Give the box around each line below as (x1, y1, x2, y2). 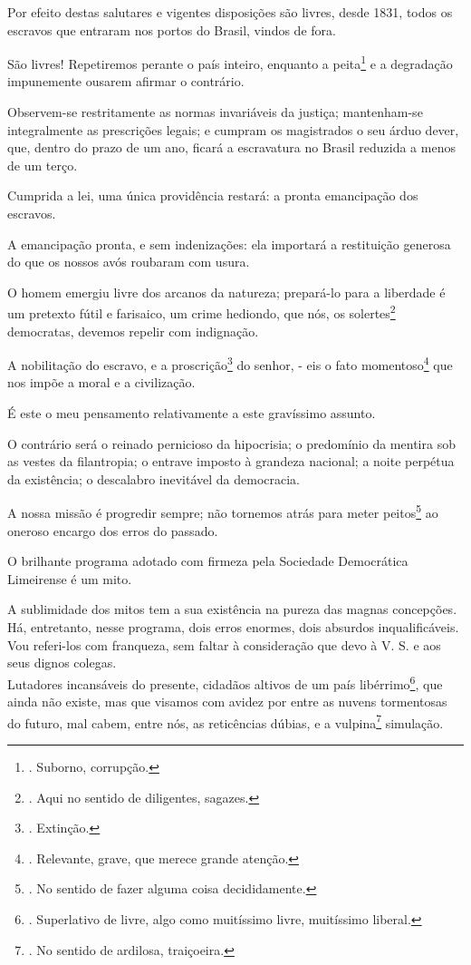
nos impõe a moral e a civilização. (7, 373, 196, 392)
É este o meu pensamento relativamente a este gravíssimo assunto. (7, 404, 376, 423)
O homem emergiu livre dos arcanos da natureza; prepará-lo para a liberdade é (7, 282, 446, 301)
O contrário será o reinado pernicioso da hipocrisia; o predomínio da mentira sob (7, 434, 456, 453)
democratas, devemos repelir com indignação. (7, 321, 259, 340)
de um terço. (7, 155, 78, 174)
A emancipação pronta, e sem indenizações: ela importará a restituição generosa (7, 234, 451, 253)
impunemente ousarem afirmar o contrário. (7, 72, 245, 91)
